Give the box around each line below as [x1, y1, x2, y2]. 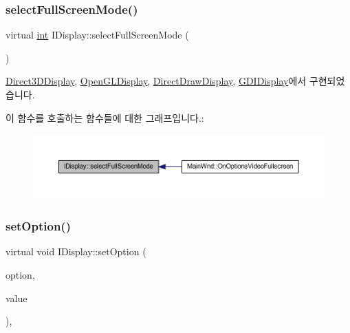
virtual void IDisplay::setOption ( [6, 244, 146, 259]
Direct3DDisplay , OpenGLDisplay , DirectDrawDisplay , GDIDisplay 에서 [6, 74, 307, 88]
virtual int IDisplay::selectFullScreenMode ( [6, 28, 189, 42]
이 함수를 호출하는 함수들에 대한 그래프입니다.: [6, 110, 204, 125]
